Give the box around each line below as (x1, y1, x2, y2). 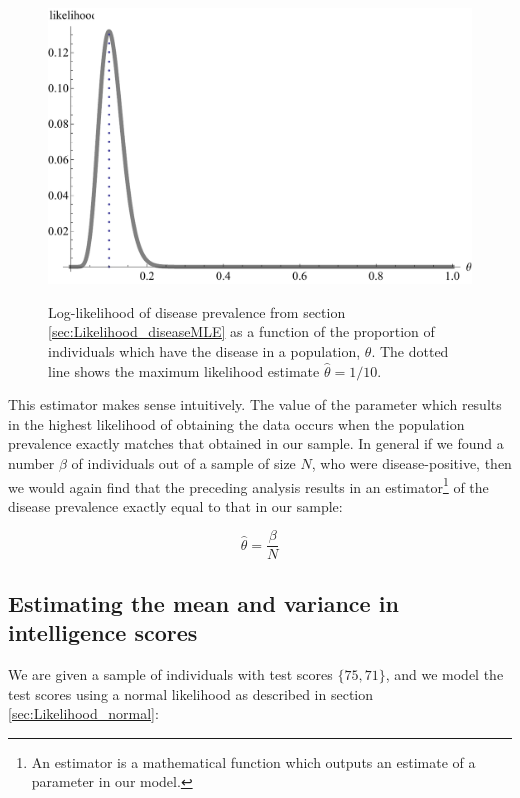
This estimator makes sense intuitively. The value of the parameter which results (8, 394, 502, 415)
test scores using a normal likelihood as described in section (8, 683, 374, 704)
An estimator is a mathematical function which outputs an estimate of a (31, 751, 476, 772)
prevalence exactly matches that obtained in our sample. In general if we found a (8, 433, 504, 454)
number (8, 452, 55, 473)
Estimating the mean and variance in (8, 587, 399, 618)
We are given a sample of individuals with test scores (8, 664, 333, 685)
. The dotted (371, 340, 449, 361)
